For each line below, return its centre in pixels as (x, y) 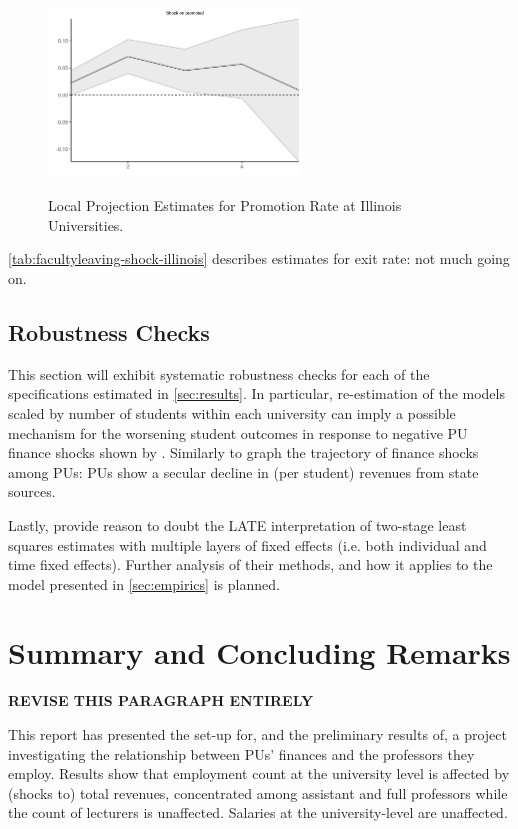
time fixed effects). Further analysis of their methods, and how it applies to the (250, 564)
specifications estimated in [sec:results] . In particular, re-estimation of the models (256, 393)
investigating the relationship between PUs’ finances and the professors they (241, 753)
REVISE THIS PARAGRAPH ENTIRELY (161, 700)
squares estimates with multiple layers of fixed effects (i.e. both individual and (247, 544)
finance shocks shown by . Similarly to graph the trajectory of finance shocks (243, 452)
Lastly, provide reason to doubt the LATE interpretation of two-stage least (237, 524)
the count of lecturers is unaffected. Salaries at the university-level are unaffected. (258, 812)
